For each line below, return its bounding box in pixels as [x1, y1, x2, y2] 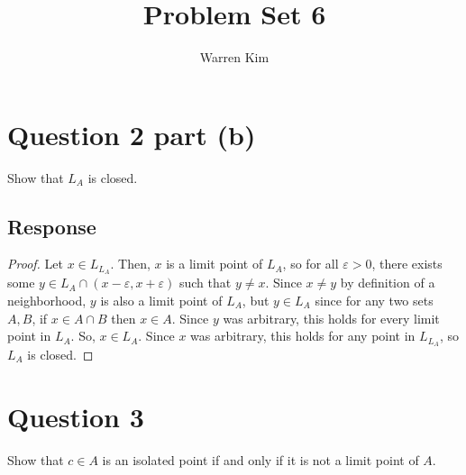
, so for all [282, 254, 339, 273]
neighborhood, [7, 290, 87, 309]
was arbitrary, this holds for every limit [223, 308, 440, 327]
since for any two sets [315, 290, 434, 309]
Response [7, 212, 96, 240]
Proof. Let [7, 254, 63, 273]
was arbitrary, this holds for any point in [190, 326, 416, 345]
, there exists [371, 254, 443, 273]
